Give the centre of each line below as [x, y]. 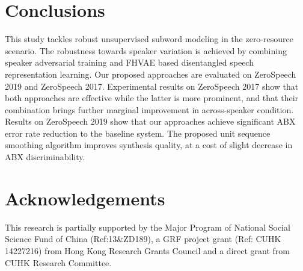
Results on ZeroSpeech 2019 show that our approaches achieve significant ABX [150, 121]
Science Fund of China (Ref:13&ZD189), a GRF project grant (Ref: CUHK [143, 239]
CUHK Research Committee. [58, 262]
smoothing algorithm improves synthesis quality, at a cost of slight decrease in [149, 145]
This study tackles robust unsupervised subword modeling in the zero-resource [149, 39]
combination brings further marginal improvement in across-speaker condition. [149, 109]
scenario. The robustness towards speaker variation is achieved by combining [146, 50]
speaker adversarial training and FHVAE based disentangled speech [129, 62]
